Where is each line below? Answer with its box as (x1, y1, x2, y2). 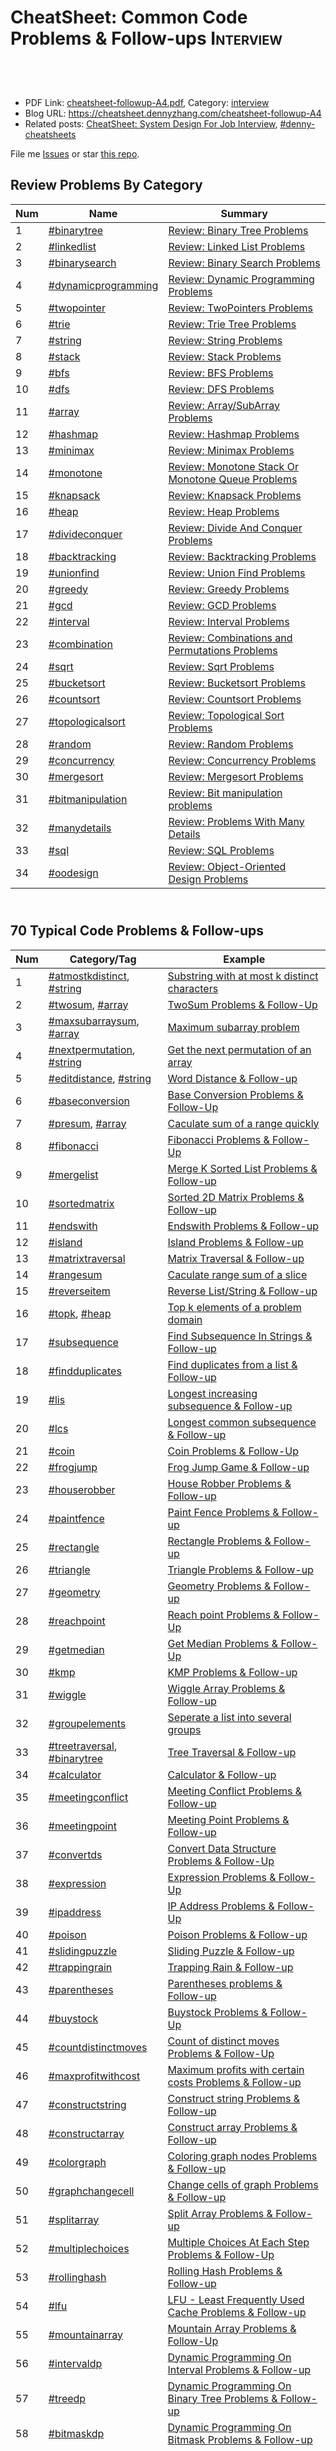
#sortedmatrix (48, 1196, 115, 1210)
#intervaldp (48, 2356, 103, 2370)
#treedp (48, 2391, 87, 2405)
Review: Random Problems (168, 737, 294, 751)
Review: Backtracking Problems (168, 549, 317, 563)
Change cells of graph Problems (167, 2177, 319, 2191)
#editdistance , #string (48, 1071, 152, 1085)
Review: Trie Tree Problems (168, 317, 297, 331)
